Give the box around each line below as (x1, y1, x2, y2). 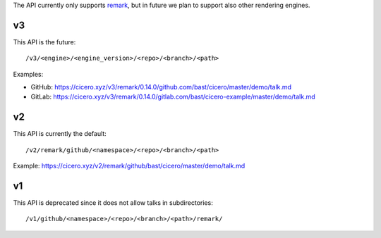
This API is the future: (13, 37, 76, 46)
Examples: (13, 70, 44, 78)
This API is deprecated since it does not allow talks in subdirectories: (13, 199, 213, 207)
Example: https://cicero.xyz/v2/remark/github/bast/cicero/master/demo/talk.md (13, 162, 246, 170)
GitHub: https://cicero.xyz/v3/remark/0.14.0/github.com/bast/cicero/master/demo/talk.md (30, 83, 292, 92)
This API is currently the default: (13, 130, 107, 138)
